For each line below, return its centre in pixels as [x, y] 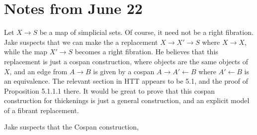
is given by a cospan [124, 71]
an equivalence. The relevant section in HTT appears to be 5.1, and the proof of [126, 81]
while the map [26, 52]
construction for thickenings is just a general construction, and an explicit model [127, 100]
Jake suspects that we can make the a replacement [81, 42]
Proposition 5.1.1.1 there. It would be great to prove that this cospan [110, 90]
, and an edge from [39, 71]
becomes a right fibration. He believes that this [146, 52]
